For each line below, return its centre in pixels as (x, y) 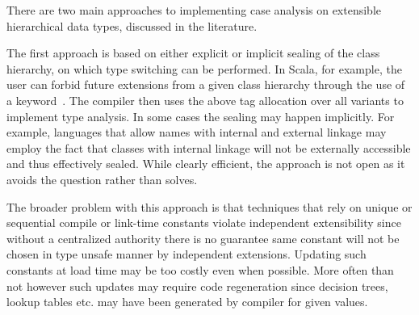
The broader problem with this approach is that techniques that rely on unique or (209, 206)
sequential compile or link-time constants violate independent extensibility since (204, 223)
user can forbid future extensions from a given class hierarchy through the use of (206, 84)
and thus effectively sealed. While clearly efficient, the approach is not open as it (206, 164)
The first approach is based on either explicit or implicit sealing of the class (193, 53)
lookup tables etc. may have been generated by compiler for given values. (187, 302)
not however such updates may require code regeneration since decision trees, (197, 286)
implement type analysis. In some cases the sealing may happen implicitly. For (201, 116)
